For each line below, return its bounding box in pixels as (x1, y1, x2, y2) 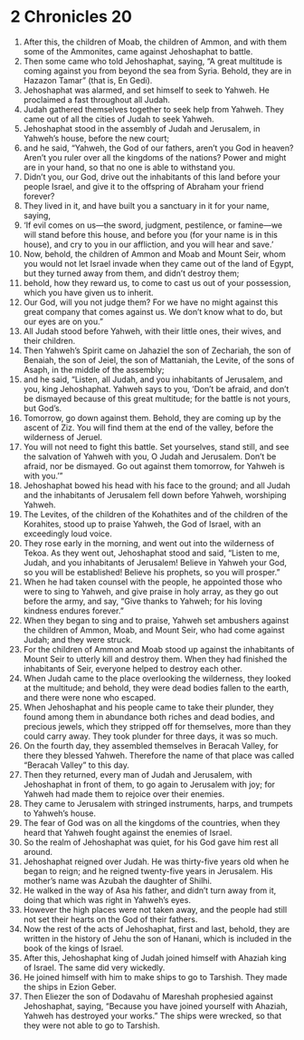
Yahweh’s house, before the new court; (23, 132, 170, 143)
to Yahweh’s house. (23, 808, 97, 819)
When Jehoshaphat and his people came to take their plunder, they (23, 702, 274, 712)
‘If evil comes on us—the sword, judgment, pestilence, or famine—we (23, 220, 283, 231)
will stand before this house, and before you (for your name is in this (23, 229, 279, 240)
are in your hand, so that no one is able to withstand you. (23, 162, 236, 172)
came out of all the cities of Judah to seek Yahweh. (23, 113, 215, 124)
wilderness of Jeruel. (23, 431, 103, 442)
